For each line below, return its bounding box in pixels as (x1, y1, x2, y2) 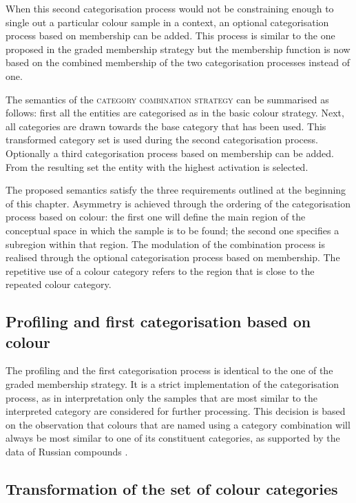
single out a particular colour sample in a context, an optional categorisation (6, 14, 329, 29)
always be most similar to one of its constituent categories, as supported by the (6, 431, 340, 445)
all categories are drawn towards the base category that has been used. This (6, 119, 326, 133)
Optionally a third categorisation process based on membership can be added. (6, 145, 334, 160)
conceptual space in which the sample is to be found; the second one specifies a (6, 223, 339, 237)
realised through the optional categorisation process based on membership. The (6, 250, 340, 265)
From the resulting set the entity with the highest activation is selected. (6, 159, 308, 174)
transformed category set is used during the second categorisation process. (6, 132, 318, 147)
